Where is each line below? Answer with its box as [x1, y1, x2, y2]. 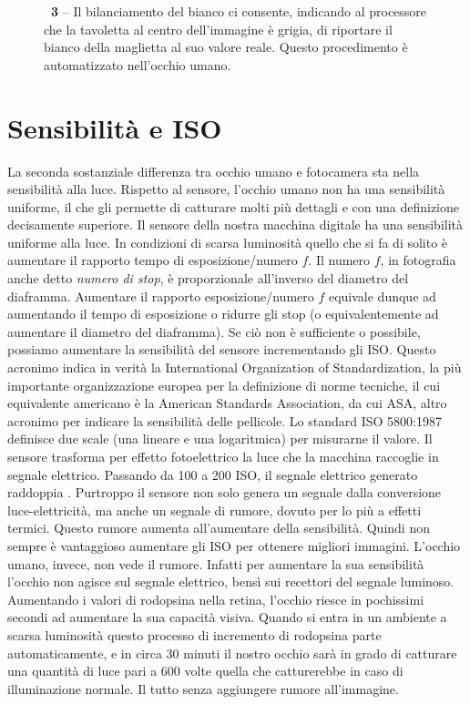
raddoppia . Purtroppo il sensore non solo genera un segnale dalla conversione [7, 483, 442, 502]
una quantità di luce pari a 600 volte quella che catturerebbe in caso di [7, 661, 404, 680]
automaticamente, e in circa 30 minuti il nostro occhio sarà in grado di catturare [7, 643, 457, 662]
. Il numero [308, 250, 371, 270]
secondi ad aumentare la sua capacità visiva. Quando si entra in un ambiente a [7, 607, 447, 627]
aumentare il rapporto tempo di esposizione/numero [7, 250, 298, 270]
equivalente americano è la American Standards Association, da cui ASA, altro [7, 393, 447, 413]
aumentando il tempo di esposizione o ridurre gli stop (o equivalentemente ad [7, 304, 439, 323]
